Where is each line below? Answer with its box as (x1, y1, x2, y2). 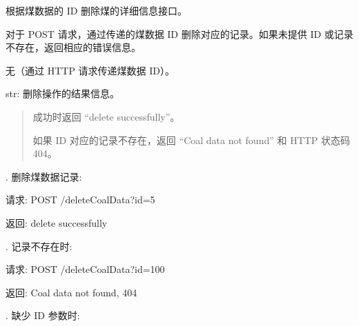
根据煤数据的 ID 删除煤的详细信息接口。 (6, 3, 188, 17)
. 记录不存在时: (6, 238, 72, 253)
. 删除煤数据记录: (6, 169, 82, 183)
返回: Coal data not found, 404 (6, 285, 137, 299)
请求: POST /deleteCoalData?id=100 (6, 262, 165, 276)
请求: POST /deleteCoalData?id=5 (6, 192, 155, 207)
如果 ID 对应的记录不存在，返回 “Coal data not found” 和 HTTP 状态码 (32, 132, 351, 147)
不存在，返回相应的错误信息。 (6, 40, 141, 54)
